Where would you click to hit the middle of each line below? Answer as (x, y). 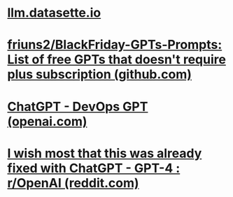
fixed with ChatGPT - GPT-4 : (94, 168)
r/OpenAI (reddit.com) (73, 183)
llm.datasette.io (54, 13)
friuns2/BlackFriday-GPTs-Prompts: (115, 45)
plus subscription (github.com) (100, 74)
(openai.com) (47, 121)
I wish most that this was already (105, 153)
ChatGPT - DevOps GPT (78, 107)
